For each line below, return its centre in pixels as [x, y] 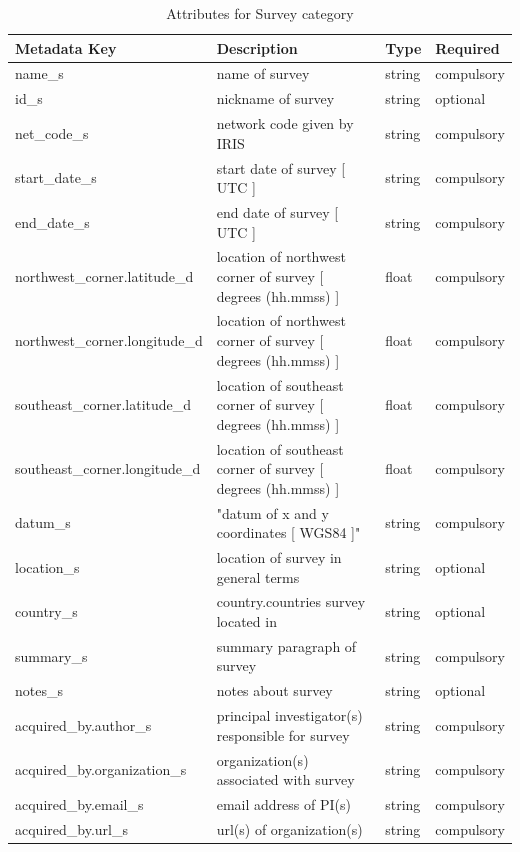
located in [246, 621]
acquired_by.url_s [71, 828]
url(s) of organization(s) [289, 828]
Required [467, 47]
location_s [47, 566]
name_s [39, 73]
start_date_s [56, 177]
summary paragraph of [286, 645]
